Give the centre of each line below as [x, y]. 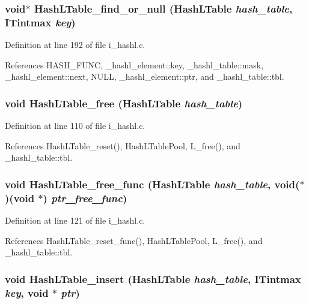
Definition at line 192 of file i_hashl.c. [75, 45]
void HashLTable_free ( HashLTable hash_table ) [124, 103]
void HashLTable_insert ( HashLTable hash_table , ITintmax [153, 279]
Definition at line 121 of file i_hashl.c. [75, 220]
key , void [27, 292]
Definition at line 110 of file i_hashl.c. [75, 126]
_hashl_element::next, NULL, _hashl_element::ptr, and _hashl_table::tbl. [145, 76]
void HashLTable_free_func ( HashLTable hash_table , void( [152, 184]
